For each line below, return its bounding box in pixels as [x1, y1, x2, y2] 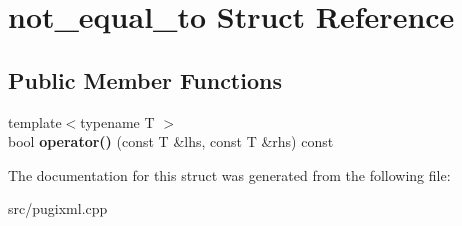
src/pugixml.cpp [8, 198, 108, 219]
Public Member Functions [8, 64, 282, 95]
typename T [80, 111, 155, 132]
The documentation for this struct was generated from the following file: [8, 164, 451, 185]
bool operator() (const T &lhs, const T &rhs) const [8, 131, 334, 152]
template [8, 111, 62, 132]
